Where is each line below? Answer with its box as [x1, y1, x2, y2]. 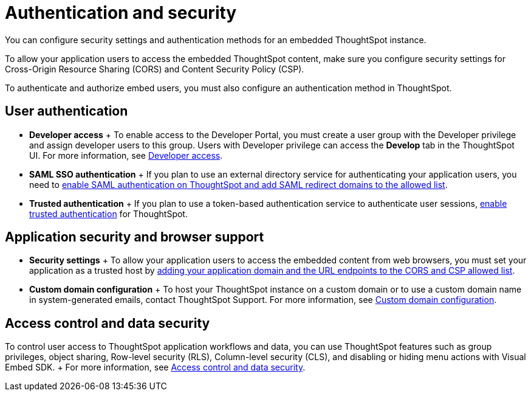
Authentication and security [5, 2, 237, 23]
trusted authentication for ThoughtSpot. [29, 208, 188, 219]
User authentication [5, 103, 128, 119]
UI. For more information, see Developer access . [29, 150, 223, 161]
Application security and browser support [5, 229, 264, 245]
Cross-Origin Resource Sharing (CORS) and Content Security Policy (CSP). [5, 63, 304, 74]
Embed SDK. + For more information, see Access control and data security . [5, 362, 306, 373]
